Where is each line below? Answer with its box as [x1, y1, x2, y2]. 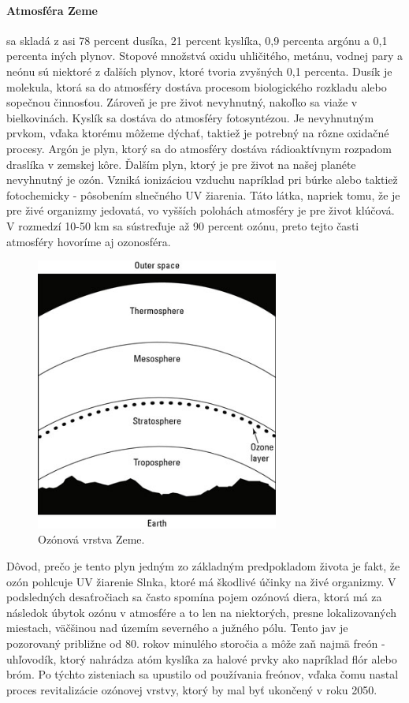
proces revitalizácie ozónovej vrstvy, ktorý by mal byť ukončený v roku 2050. [6, 681, 377, 697]
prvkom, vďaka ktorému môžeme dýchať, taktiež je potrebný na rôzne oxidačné [6, 125, 389, 141]
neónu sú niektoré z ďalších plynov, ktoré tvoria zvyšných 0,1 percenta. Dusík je [6, 62, 392, 79]
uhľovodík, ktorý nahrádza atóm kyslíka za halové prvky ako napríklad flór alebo [6, 650, 397, 667]
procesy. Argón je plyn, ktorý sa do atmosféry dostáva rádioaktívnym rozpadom [6, 140, 392, 156]
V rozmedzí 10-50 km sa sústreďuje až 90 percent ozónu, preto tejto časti [6, 217, 359, 234]
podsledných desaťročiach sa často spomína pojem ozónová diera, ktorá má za [6, 589, 382, 605]
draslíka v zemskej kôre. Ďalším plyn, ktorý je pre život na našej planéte [6, 155, 356, 172]
